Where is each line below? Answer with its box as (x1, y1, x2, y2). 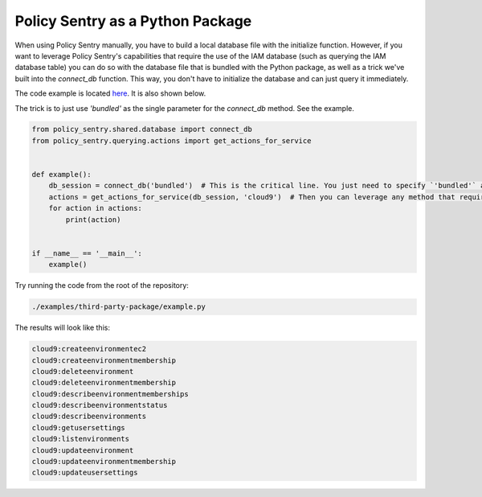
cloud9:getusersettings (31, 423, 126, 432)
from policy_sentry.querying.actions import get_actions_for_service (31, 136, 312, 145)
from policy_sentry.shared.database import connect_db (31, 125, 252, 134)
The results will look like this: (14, 322, 110, 333)
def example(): (31, 170, 92, 179)
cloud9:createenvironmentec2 (31, 344, 147, 354)
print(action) (65, 215, 121, 224)
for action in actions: (48, 203, 142, 213)
